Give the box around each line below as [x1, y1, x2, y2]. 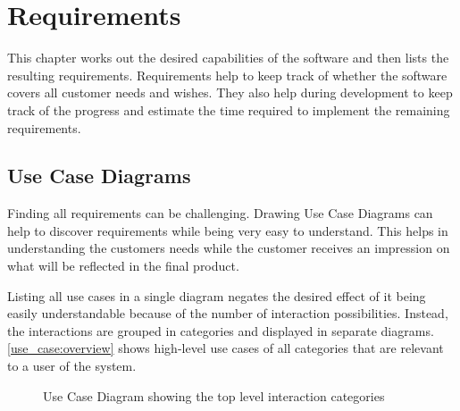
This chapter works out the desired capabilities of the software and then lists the [7, 48, 449, 67]
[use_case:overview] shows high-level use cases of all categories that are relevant [7, 339, 444, 357]
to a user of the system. [7, 356, 137, 375]
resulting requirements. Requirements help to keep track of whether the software [7, 65, 447, 84]
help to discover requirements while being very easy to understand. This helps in [7, 221, 448, 239]
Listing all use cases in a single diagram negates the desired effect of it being [7, 286, 426, 305]
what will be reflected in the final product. [7, 256, 239, 275]
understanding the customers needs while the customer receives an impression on [7, 239, 450, 257]
